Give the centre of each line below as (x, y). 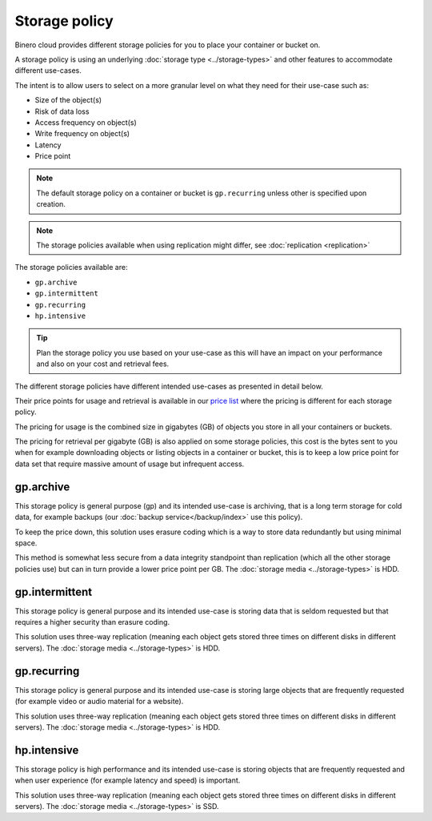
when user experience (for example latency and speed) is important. (128, 780)
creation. (51, 204)
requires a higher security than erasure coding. (92, 622)
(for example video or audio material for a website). (99, 702)
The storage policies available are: (71, 268)
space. (26, 543)
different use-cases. (48, 70)
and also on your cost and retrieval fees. (103, 364)
